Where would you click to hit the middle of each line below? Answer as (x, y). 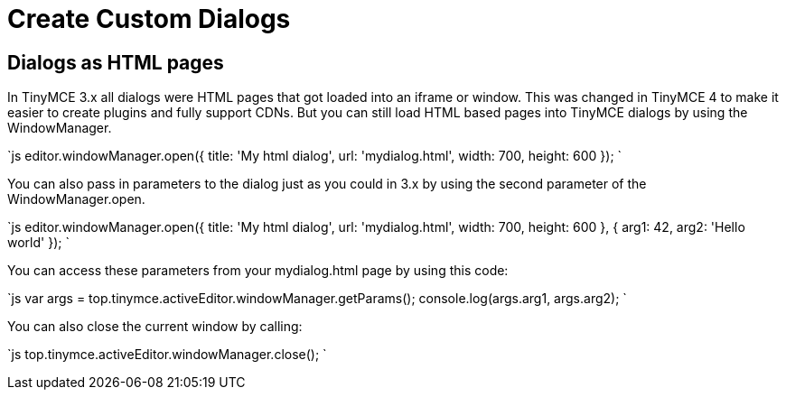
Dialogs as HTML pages (116, 62)
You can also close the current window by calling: (155, 327)
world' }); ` (38, 243)
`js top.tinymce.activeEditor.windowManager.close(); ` (167, 355)
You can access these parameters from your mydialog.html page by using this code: (258, 271)
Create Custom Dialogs (149, 19)
